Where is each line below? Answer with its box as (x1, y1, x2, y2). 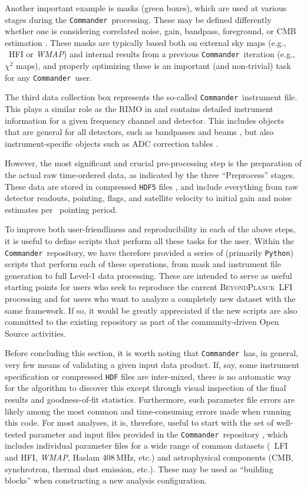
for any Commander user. (5, 71, 93, 83)
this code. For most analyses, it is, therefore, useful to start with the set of (5, 416, 274, 429)
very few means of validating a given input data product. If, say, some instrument (5, 359, 300, 371)
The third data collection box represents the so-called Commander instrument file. (5, 91, 298, 103)
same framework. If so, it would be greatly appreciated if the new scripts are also (5, 304, 298, 316)
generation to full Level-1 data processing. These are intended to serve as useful (5, 269, 292, 281)
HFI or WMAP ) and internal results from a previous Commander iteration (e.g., (8, 48, 295, 60)
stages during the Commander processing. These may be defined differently (5, 13, 272, 25)
